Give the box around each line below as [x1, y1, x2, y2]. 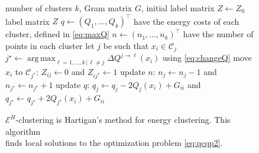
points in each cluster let [5, 39, 95, 51]
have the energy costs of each [134, 15, 239, 27]
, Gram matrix [79, 2, 132, 14]
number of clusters [5, 2, 73, 14]
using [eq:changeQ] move [163, 51, 252, 64]
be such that [103, 39, 149, 51]
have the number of [183, 28, 254, 40]
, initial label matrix [141, 2, 215, 14]
